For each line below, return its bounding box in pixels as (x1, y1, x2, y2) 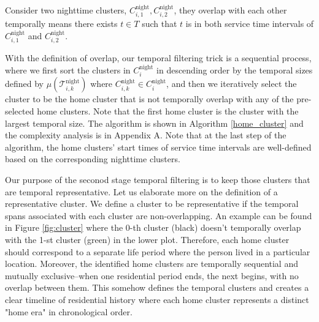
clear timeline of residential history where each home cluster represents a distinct (5, 293, 309, 305)
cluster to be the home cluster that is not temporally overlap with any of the (5, 92, 294, 105)
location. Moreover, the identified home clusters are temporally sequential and (5, 257, 298, 270)
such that (142, 17, 177, 30)
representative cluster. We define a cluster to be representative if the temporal (5, 197, 299, 210)
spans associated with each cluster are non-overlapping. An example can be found (5, 209, 312, 222)
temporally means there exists (5, 17, 118, 30)
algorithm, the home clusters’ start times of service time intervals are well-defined (5, 140, 312, 153)
